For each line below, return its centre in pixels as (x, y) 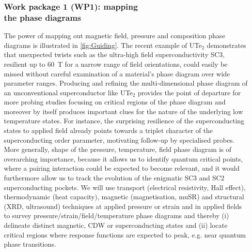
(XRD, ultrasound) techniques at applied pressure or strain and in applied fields (123, 206)
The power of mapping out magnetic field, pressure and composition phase (115, 36)
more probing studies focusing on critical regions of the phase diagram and (115, 102)
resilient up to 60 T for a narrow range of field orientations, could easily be (116, 64)
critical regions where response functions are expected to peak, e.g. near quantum (125, 234)
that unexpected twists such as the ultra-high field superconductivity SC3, (114, 54)
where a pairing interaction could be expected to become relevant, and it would (122, 168)
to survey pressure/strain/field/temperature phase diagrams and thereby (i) (117, 215)
